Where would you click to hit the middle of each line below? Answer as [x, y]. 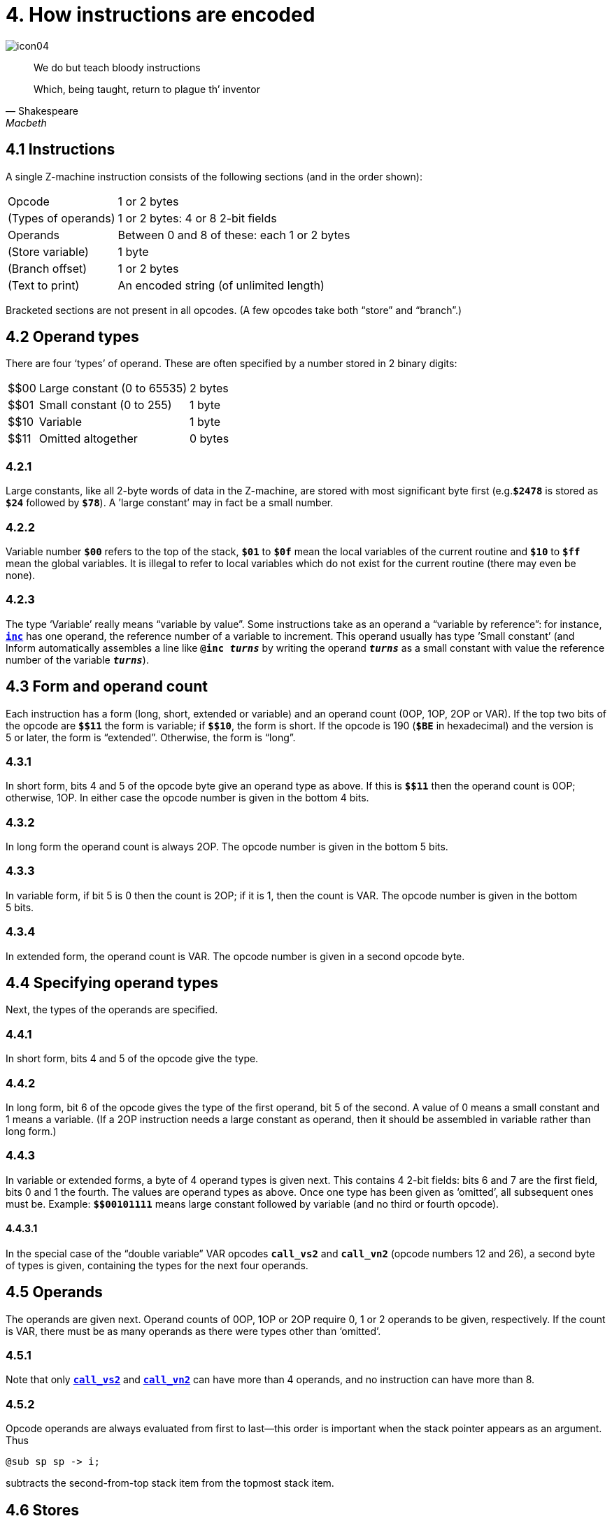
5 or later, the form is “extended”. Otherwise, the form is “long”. [151, 737]
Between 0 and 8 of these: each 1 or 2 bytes [234, 235]
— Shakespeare [42, 110]
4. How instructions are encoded [161, 15]
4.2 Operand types [72, 337]
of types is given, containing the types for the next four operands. [157, 1265]
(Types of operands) [62, 218]
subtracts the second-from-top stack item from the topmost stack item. [170, 1483]
